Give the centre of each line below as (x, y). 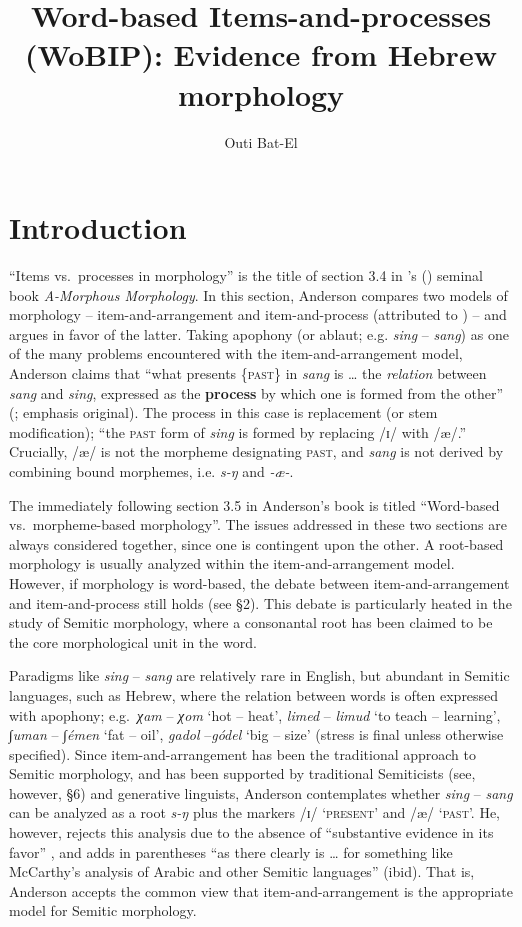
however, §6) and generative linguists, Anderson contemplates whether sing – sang (261, 792)
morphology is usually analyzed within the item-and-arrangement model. (232, 563)
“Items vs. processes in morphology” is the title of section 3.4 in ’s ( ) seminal (246, 275)
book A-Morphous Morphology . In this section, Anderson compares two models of (258, 294)
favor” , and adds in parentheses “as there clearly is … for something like (231, 851)
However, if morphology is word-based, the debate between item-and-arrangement (259, 582)
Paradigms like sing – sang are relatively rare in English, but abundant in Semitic (259, 675)
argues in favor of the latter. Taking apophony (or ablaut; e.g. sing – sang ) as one (259, 333)
